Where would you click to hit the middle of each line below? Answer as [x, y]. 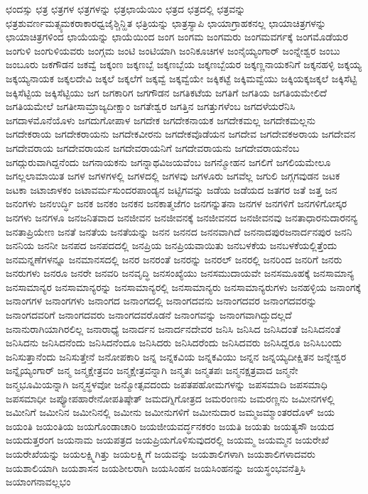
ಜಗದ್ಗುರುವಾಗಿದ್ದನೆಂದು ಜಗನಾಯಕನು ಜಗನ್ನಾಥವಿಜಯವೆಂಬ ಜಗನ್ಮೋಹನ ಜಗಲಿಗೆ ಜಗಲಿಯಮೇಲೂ [168, 161]
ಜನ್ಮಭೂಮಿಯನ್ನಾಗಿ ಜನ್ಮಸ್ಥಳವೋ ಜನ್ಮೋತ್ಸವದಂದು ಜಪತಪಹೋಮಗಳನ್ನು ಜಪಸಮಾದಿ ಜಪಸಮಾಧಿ [167, 384]
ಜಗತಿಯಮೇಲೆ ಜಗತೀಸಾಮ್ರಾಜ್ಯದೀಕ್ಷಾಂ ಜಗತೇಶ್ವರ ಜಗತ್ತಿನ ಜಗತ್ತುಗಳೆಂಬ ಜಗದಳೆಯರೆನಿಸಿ [151, 106]
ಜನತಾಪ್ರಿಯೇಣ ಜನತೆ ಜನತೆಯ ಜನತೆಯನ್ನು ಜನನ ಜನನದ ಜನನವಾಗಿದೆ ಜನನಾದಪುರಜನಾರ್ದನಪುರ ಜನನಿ [179, 231]
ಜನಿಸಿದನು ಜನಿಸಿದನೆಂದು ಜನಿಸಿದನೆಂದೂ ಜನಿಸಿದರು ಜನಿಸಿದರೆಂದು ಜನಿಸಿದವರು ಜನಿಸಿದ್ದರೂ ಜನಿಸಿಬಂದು [174, 342]
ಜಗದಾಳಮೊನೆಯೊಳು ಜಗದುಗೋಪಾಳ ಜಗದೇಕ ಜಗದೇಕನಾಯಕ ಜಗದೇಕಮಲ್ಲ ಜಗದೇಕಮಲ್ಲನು [161, 120]
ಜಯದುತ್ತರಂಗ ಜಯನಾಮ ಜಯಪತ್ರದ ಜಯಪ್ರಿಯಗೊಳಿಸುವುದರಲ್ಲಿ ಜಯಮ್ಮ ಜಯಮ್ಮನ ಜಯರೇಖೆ [167, 440]
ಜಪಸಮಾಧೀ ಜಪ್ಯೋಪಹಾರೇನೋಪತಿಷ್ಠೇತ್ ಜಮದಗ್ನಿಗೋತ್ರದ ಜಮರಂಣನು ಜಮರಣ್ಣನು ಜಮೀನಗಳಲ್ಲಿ [170, 398]
